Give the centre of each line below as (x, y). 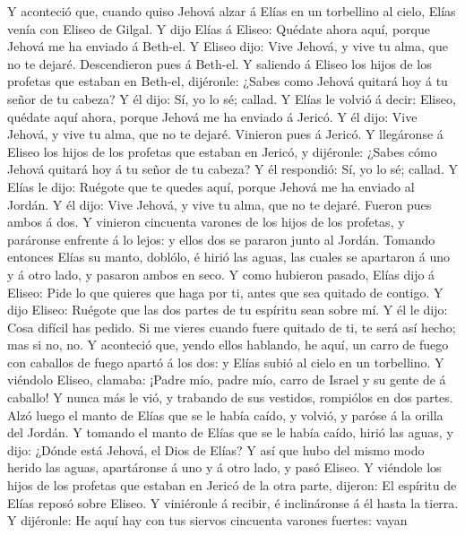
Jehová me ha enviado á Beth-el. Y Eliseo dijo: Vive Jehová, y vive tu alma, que (228, 46)
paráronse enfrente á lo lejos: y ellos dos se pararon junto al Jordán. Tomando (221, 239)
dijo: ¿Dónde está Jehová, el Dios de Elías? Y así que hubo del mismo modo (216, 449)
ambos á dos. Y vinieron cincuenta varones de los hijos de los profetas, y (206, 222)
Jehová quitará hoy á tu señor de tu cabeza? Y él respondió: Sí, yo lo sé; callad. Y (232, 169)
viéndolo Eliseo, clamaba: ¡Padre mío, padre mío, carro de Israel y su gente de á (227, 380)
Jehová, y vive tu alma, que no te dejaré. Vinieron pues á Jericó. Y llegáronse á (225, 134)
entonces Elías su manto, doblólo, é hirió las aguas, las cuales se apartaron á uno (229, 257)
